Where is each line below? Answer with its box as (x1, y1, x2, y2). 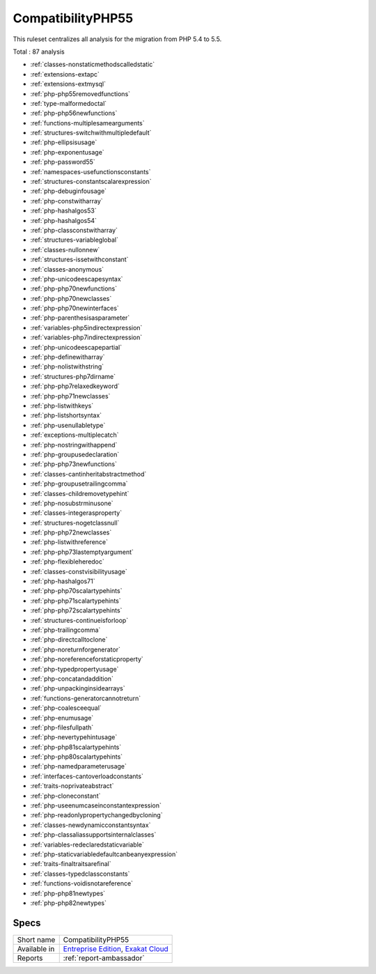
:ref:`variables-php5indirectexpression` (30, 323, 143, 332)
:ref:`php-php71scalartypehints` (30, 596, 121, 605)
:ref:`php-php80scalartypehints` (30, 752, 123, 761)
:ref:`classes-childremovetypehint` (30, 489, 130, 497)
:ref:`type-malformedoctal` (30, 99, 107, 107)
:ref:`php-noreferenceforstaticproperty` (30, 655, 144, 663)
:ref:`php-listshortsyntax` (30, 411, 102, 419)
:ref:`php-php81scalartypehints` (30, 743, 122, 751)
